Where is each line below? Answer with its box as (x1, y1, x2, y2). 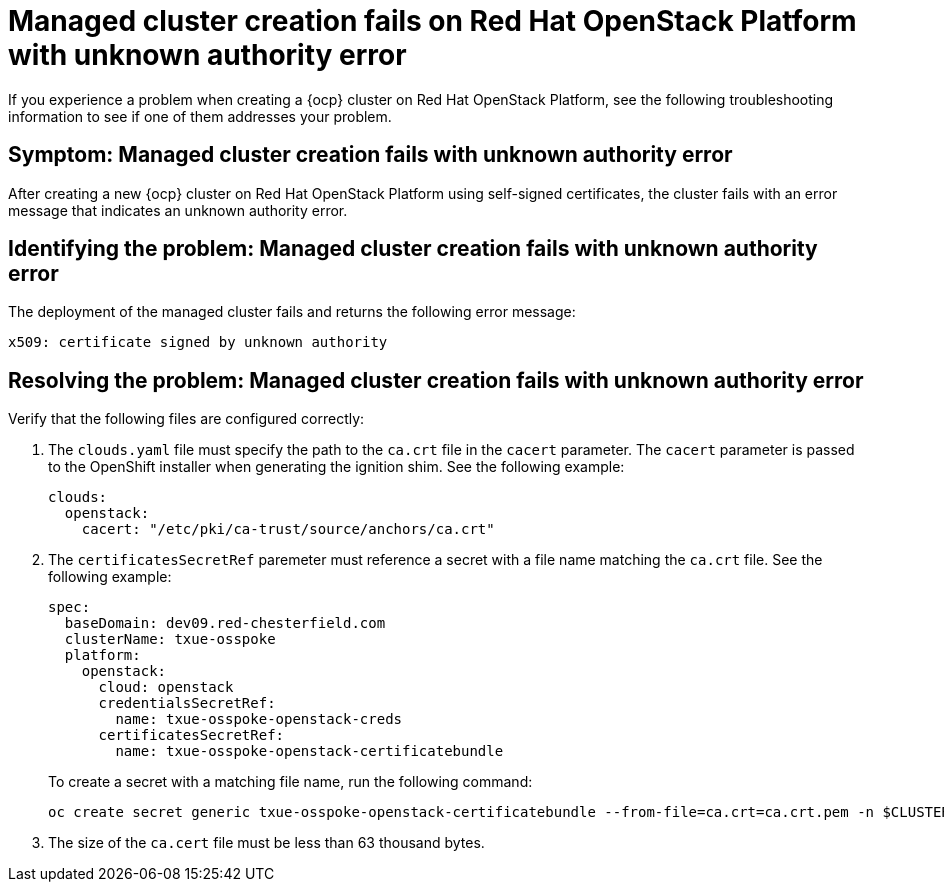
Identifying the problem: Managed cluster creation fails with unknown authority (8, 236, 818, 262)
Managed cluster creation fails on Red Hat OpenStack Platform (8, 4, 857, 38)
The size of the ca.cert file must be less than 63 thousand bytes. (48, 834, 485, 852)
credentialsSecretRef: (98, 695, 276, 712)
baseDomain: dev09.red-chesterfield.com (64, 615, 386, 632)
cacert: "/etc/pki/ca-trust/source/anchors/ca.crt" (81, 521, 495, 538)
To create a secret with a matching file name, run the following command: (48, 773, 533, 791)
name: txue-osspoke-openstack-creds (115, 711, 403, 728)
